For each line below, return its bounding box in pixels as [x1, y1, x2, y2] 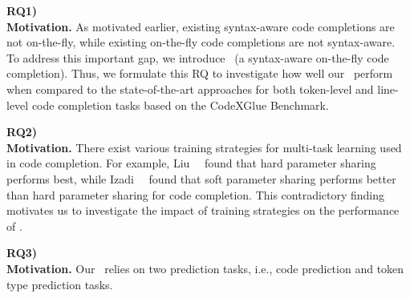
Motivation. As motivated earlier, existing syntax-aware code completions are [6, 18, 395, 34]
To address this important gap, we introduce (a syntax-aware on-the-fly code [6, 49, 389, 66]
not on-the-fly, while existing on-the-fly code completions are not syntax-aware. [6, 34, 396, 50]
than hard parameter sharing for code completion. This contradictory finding [6, 186, 385, 203]
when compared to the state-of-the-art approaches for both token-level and [6, 80, 374, 97]
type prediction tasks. [6, 276, 113, 292]
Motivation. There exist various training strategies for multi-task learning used [6, 139, 402, 155]
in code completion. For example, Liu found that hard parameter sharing [6, 155, 376, 171]
